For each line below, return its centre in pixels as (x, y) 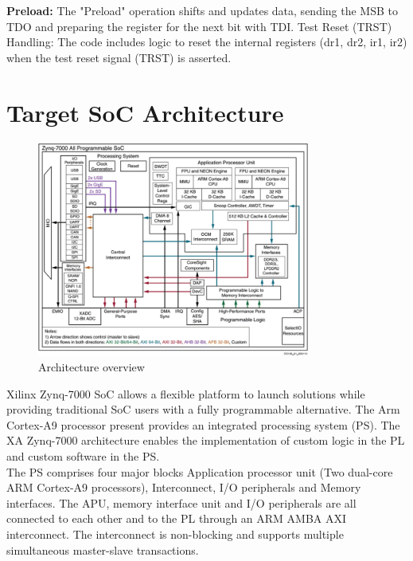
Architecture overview (92, 367)
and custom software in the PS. (83, 456)
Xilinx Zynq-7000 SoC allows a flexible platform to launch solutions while (186, 393)
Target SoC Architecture (145, 112)
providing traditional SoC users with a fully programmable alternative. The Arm (203, 409)
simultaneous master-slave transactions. (103, 549)
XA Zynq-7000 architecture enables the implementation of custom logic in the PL (206, 440)
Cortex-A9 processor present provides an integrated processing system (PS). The (203, 424)
